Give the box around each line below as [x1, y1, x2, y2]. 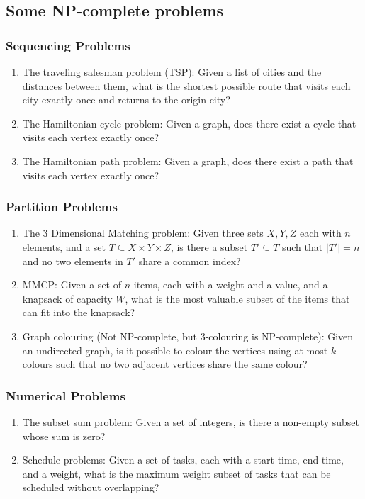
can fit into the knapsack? [22, 305, 135, 320]
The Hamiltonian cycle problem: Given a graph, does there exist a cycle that [22, 116, 356, 130]
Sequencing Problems [6, 36, 130, 54]
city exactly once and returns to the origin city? [22, 92, 230, 107]
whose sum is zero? [22, 428, 106, 443]
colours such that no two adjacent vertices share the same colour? [22, 357, 308, 371]
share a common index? [138, 253, 241, 268]
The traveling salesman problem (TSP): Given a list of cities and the [22, 65, 322, 79]
